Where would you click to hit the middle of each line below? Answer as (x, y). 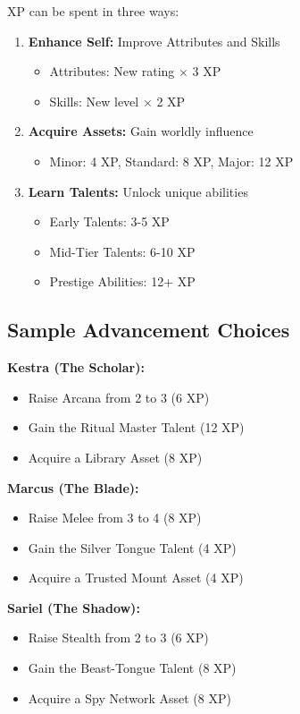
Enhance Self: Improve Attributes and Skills (154, 41)
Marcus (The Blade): (73, 487)
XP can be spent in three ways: (93, 11)
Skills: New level (94, 101)
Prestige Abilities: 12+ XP (122, 281)
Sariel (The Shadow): (74, 607)
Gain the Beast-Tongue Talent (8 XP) (132, 668)
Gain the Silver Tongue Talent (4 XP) (132, 547)
